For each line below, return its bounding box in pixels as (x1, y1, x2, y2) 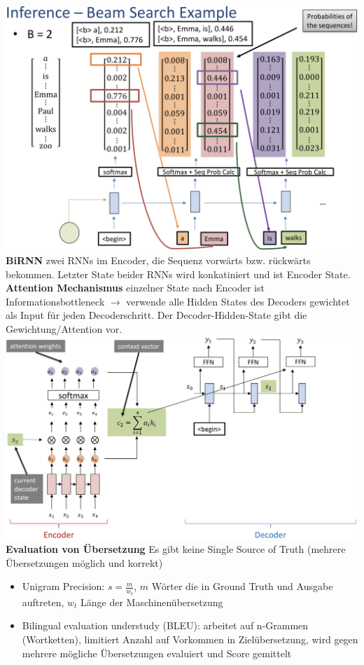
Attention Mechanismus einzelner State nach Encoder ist (6, 280, 265, 295)
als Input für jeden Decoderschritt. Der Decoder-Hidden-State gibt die (6, 308, 307, 322)
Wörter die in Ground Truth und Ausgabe (151, 579, 333, 594)
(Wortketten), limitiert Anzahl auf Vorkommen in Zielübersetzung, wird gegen (22, 631, 358, 646)
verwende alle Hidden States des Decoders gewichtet (126, 294, 350, 308)
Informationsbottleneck (6, 294, 105, 308)
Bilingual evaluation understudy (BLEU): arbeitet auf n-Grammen (22, 618, 309, 633)
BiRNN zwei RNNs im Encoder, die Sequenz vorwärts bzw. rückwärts (6, 253, 311, 268)
